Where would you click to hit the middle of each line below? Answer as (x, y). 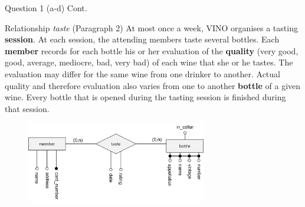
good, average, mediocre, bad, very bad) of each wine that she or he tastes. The (149, 62)
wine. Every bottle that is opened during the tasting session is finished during (145, 97)
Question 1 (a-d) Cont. (46, 8)
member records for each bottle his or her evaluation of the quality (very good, (152, 50)
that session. (27, 108)
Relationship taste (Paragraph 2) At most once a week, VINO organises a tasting (151, 27)
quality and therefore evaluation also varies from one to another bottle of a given (153, 85)
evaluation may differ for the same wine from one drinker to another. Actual (142, 73)
